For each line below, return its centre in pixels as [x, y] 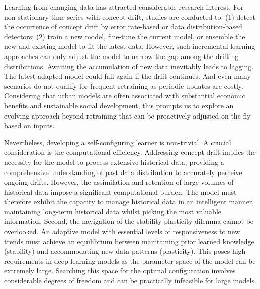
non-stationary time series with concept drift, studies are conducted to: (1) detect [130, 16]
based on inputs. [29, 125]
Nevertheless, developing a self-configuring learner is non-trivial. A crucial [118, 142]
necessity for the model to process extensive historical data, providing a [114, 162]
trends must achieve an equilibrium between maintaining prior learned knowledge [129, 241]
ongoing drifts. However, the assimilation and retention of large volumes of [119, 182]
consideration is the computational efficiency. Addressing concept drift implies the [130, 152]
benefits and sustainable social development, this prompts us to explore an [119, 105]
